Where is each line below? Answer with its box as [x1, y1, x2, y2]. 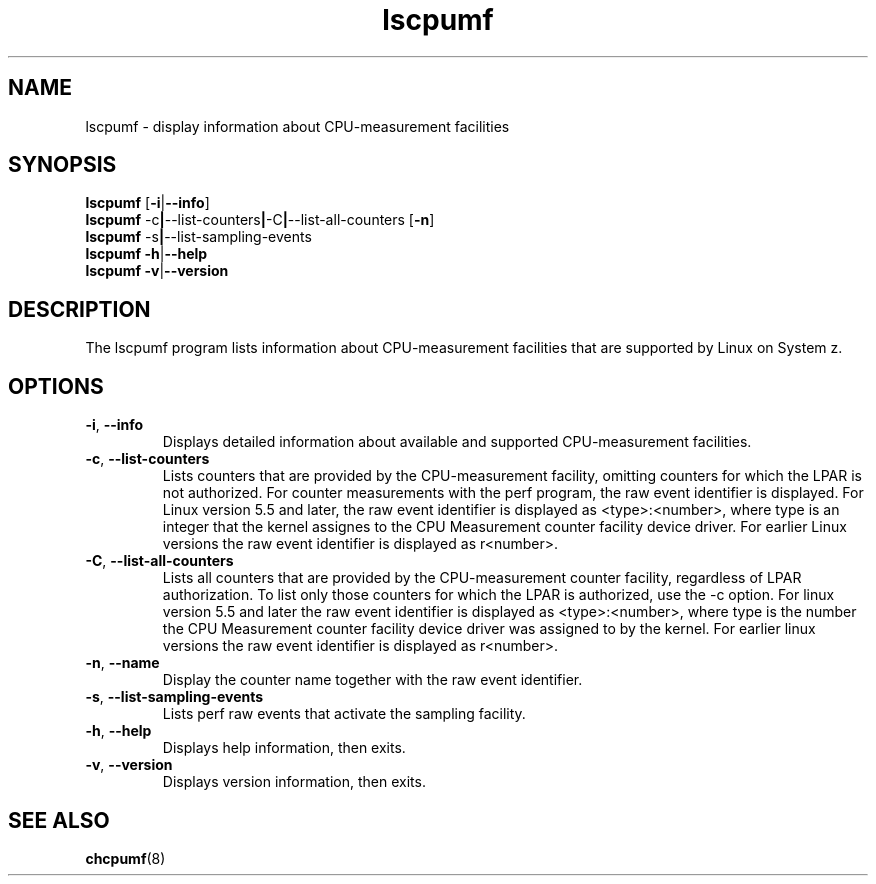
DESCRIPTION [8, 296, 151, 322]
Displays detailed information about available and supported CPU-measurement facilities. [162, 433, 752, 451]
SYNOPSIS [8, 152, 117, 178]
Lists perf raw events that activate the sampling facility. [162, 705, 526, 723]
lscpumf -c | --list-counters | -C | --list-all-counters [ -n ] [85, 211, 435, 229]
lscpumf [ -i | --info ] [85, 194, 210, 212]
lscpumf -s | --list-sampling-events [85, 228, 312, 246]
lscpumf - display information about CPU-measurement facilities [85, 117, 510, 135]
